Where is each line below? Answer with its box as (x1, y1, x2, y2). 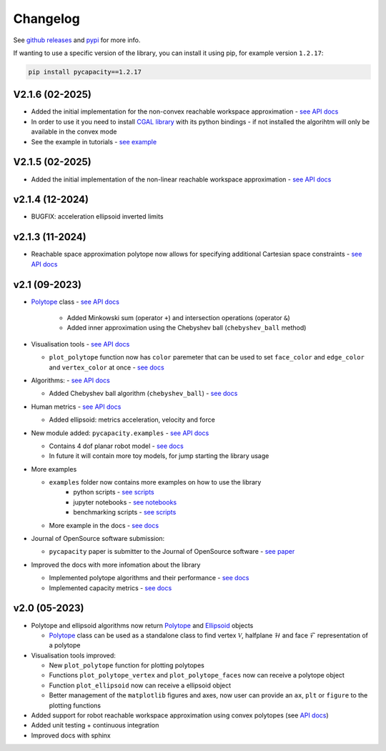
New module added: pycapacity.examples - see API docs (31, 429, 209, 437)
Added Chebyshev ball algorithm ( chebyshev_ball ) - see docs (49, 389, 238, 398)
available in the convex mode (31, 127, 117, 136)
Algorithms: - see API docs (31, 376, 110, 384)
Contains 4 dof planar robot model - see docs (49, 442, 184, 450)
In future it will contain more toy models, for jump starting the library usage (49, 452, 269, 460)
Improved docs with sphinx (31, 731, 111, 740)
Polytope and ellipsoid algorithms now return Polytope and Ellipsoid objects (31, 621, 254, 630)
